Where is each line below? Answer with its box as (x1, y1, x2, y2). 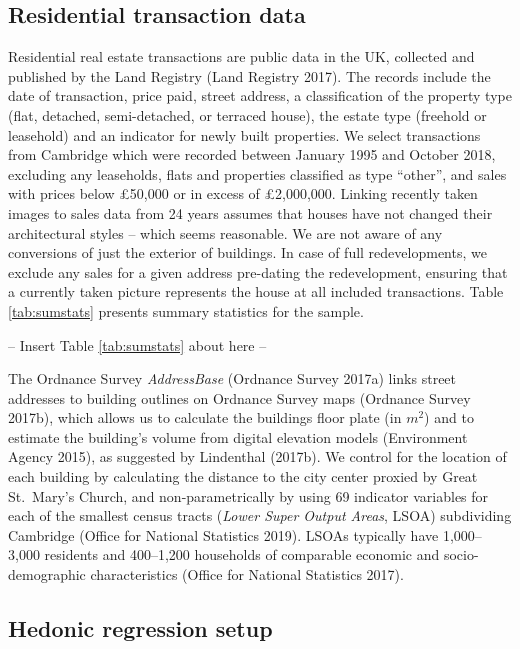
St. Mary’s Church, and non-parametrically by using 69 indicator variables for (8, 485, 489, 506)
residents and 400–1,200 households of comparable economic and (44, 544, 440, 565)
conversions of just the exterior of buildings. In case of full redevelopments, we (8, 242, 487, 263)
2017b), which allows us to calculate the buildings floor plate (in (8, 407, 402, 428)
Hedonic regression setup (8, 613, 273, 644)
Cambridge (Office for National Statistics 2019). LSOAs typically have (8, 524, 439, 545)
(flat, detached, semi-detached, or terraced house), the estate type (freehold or (8, 104, 487, 125)
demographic (8, 564, 86, 585)
